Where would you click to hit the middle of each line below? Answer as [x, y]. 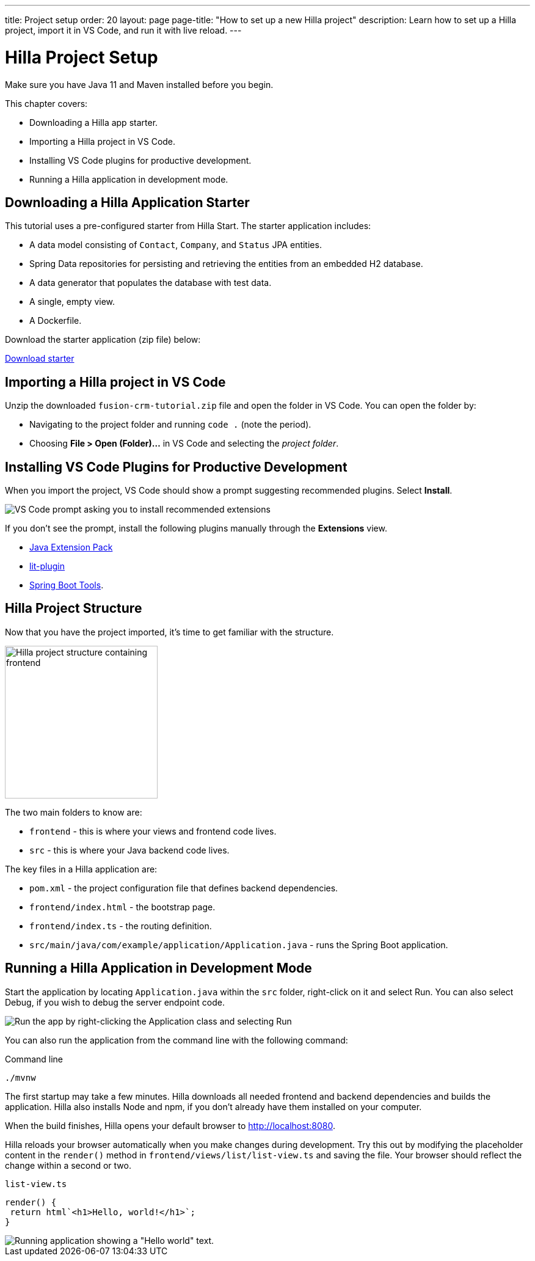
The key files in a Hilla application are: [81, 869]
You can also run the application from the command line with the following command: [177, 1040]
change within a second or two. [68, 1165]
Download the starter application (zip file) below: [103, 340]
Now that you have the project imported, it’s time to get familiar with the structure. [169, 632]
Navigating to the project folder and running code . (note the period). [170, 425]
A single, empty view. [72, 302]
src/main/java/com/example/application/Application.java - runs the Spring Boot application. [239, 945]
